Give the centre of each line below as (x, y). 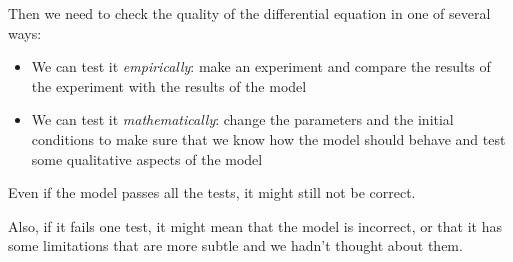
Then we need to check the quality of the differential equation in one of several (249, 13)
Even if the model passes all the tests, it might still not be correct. (212, 192)
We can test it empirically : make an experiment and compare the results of (261, 66)
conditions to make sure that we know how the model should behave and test (268, 138)
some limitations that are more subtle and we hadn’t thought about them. (235, 245)
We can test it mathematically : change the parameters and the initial (242, 119)
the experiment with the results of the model (169, 85)
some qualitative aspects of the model (147, 158)
